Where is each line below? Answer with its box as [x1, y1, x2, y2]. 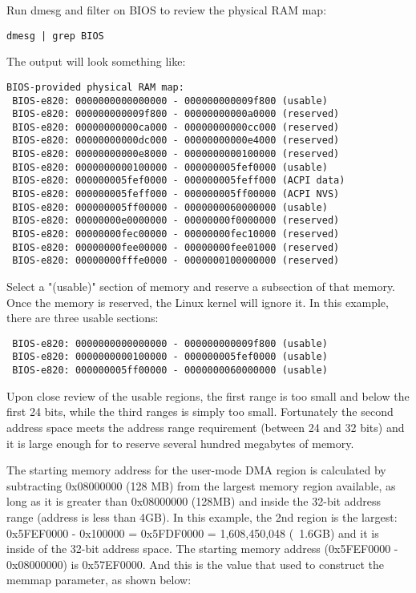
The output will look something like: [6, 53, 186, 70]
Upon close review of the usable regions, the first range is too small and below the [6, 387, 410, 404]
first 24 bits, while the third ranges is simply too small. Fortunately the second [6, 403, 394, 420]
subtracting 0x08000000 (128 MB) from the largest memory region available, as [6, 477, 396, 494]
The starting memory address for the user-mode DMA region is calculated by [6, 462, 386, 478]
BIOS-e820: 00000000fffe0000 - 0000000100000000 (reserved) [12, 255, 340, 267]
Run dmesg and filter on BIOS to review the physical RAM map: [6, 2, 327, 18]
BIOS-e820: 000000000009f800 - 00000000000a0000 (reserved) [12, 108, 340, 120]
